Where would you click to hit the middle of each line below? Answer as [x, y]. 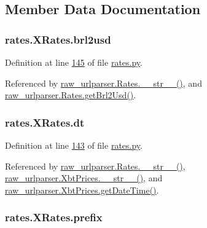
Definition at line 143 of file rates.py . [74, 145]
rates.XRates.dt [45, 122]
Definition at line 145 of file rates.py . [74, 62]
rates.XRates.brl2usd [58, 39]
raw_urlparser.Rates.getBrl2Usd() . [71, 95]
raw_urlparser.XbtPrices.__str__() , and [84, 178]
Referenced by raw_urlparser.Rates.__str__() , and [103, 83]
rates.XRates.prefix [54, 217]
